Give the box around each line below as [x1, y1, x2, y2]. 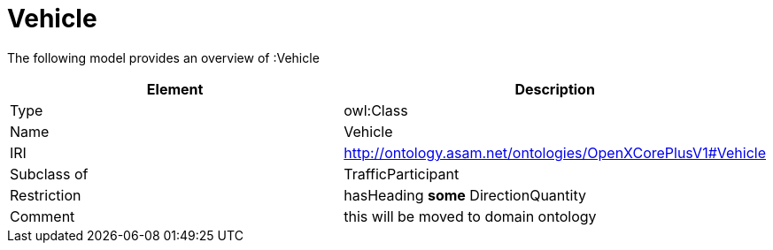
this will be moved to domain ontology [344, 207, 597, 225]
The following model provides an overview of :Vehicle [7, 49, 320, 65]
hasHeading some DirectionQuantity [344, 186, 586, 204]
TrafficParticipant [344, 164, 460, 183]
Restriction [10, 186, 81, 204]
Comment [10, 207, 75, 225]
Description [514, 80, 595, 98]
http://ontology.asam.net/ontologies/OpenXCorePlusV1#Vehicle [344, 143, 766, 162]
